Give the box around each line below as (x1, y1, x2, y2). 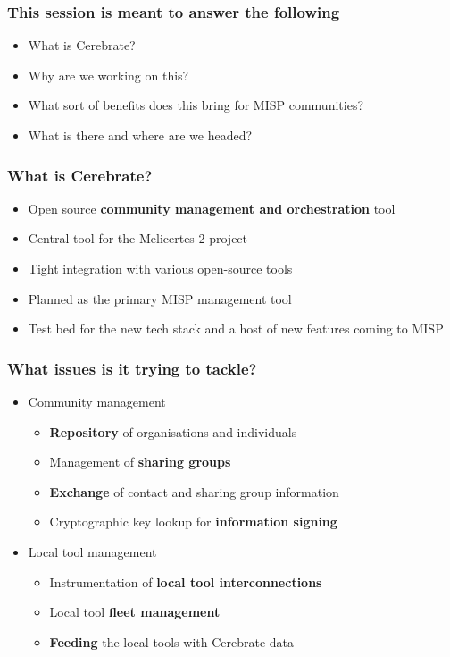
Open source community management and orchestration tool (28, 198, 396, 217)
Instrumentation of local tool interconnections (49, 572, 322, 591)
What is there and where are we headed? (28, 126, 253, 144)
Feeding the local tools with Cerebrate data (49, 632, 295, 651)
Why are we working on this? (28, 65, 189, 84)
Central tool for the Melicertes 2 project (28, 229, 248, 248)
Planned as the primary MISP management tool (28, 289, 292, 307)
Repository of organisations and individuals (49, 422, 297, 441)
